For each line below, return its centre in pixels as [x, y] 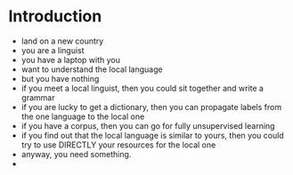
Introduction [55, 16]
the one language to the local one [83, 116]
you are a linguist [53, 50]
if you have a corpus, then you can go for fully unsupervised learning [148, 125]
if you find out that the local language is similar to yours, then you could [152, 135]
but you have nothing [60, 78]
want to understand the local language [92, 69]
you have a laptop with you [71, 60]
